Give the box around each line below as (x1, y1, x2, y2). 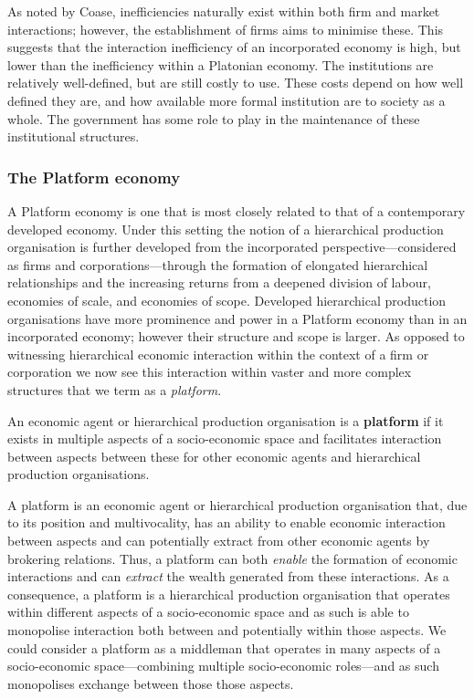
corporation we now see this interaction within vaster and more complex (7, 362, 412, 381)
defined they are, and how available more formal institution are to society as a (7, 90, 446, 110)
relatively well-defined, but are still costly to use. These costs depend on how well (7, 73, 464, 92)
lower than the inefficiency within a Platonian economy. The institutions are (7, 55, 434, 74)
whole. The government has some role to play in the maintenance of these (7, 109, 420, 128)
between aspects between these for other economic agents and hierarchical (7, 446, 421, 465)
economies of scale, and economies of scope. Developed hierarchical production (7, 290, 447, 309)
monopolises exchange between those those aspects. (7, 673, 294, 693)
